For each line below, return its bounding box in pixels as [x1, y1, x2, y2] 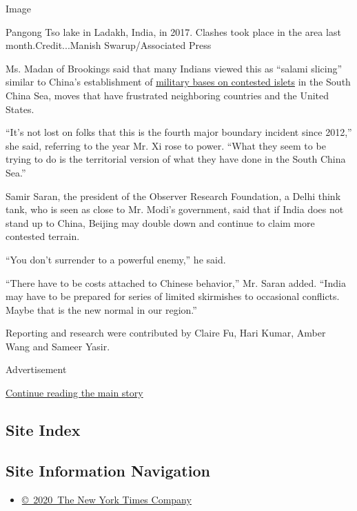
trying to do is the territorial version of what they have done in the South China [6, 152, 346, 166]
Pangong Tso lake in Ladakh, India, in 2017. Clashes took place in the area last [6, 24, 341, 39]
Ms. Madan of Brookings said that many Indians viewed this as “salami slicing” [6, 61, 343, 75]
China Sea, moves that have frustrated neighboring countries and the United [6, 88, 329, 102]
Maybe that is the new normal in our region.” [6, 302, 197, 317]
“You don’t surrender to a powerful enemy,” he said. [6, 252, 226, 266]
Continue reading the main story [6, 385, 143, 400]
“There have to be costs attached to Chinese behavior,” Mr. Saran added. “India [6, 275, 346, 290]
